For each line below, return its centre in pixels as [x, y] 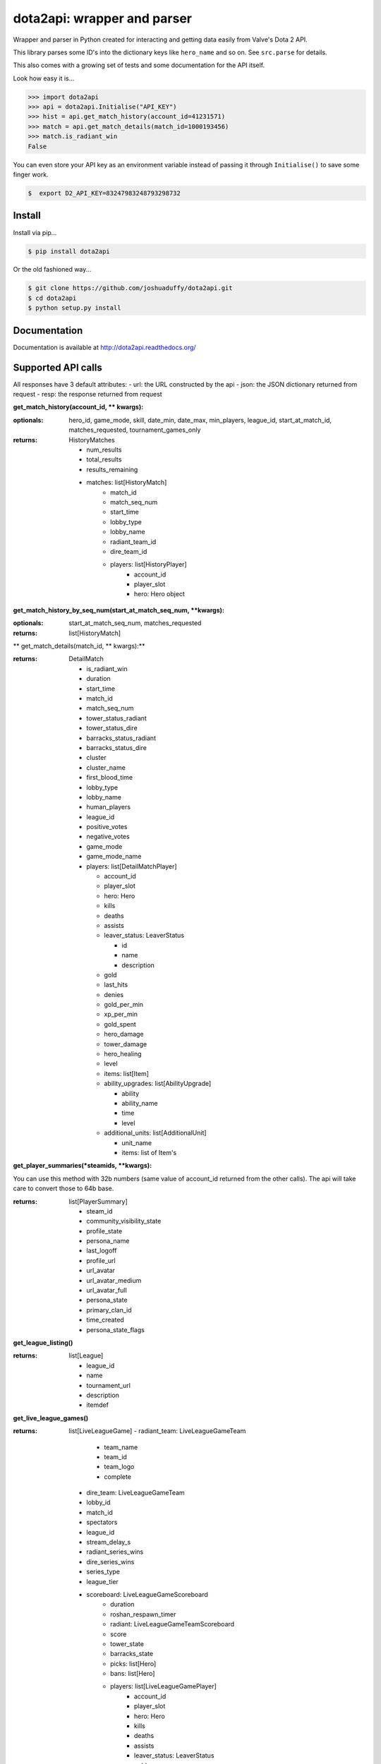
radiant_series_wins [115, 1552]
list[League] [86, 1355]
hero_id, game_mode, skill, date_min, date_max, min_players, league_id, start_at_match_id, [200, 420]
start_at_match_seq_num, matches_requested [135, 623]
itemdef [98, 1405]
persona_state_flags [115, 1329]
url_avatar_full [107, 1291]
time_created [105, 1320]
